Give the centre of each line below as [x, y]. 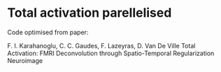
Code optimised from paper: [48, 32]
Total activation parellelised [90, 13]
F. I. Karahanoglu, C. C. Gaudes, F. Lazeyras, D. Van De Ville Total [101, 45]
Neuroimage [25, 60]
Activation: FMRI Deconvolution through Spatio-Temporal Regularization [111, 53]
